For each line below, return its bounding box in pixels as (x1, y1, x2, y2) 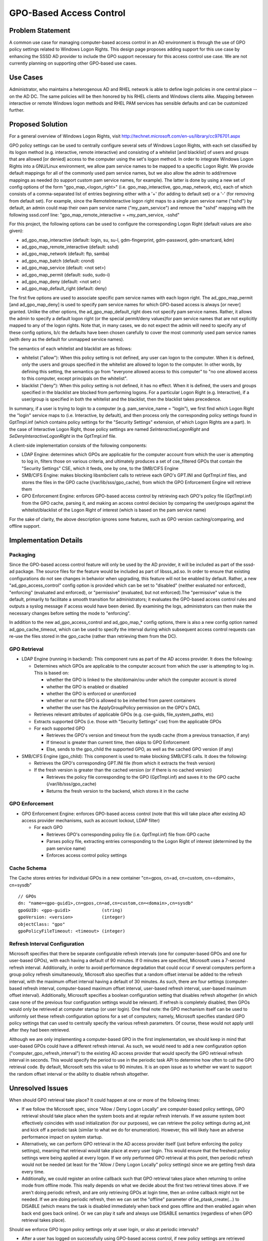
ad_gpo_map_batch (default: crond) (21, 258, 95, 264)
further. (9, 107, 25, 113)
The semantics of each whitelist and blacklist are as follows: (9, 345, 132, 351)
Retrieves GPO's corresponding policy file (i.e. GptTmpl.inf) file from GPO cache (46, 831, 210, 837)
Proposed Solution (9, 120, 68, 129)
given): (9, 228, 24, 234)
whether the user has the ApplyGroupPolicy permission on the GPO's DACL (46, 704, 201, 710)
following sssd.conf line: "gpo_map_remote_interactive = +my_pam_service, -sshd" (9, 211, 180, 218)
